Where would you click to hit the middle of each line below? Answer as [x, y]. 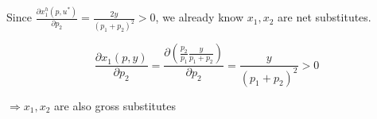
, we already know [200, 17]
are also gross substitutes [115, 105]
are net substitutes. [325, 17]
